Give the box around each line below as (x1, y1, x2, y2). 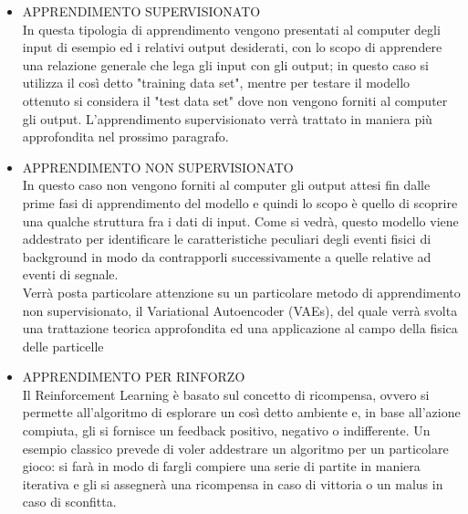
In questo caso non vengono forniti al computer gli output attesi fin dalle (22, 175, 431, 194)
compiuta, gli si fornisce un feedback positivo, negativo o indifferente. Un (22, 421, 431, 440)
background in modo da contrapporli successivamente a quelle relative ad (22, 247, 432, 266)
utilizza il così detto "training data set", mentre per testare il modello (22, 73, 411, 92)
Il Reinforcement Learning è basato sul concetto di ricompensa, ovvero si (22, 384, 430, 404)
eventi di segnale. (22, 265, 119, 284)
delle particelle (22, 336, 104, 355)
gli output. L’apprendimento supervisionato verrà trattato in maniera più (22, 109, 432, 128)
